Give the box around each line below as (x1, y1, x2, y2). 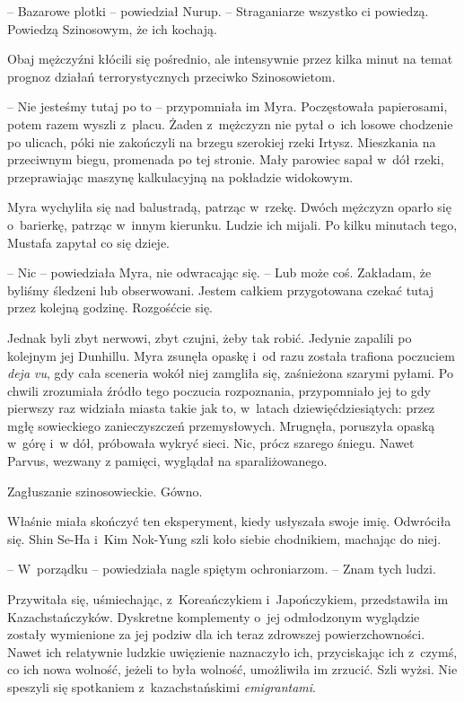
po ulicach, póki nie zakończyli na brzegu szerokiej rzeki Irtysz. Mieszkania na (7, 132, 436, 151)
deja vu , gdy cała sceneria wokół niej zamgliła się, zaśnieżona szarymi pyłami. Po (7, 364, 453, 382)
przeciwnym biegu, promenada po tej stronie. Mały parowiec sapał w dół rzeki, (7, 150, 444, 169)
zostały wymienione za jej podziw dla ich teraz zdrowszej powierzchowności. (7, 625, 425, 644)
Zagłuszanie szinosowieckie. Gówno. (7, 481, 203, 500)
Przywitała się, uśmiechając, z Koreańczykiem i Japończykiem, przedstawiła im (7, 590, 449, 609)
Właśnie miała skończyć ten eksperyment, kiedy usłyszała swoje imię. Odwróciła (7, 512, 451, 531)
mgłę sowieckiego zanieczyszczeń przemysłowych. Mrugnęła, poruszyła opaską (7, 416, 435, 434)
